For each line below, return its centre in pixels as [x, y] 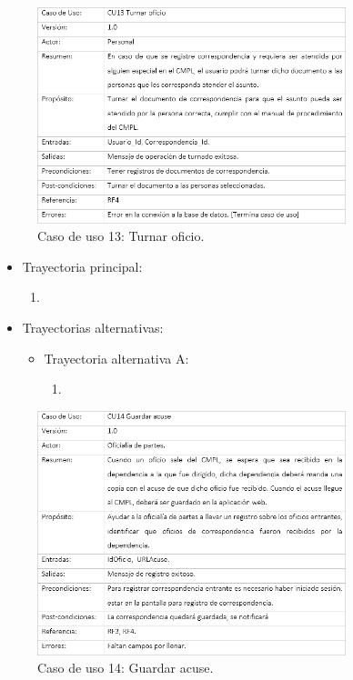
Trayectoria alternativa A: [116, 358]
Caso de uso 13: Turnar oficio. [121, 236]
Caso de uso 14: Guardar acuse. [126, 668]
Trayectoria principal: [82, 266]
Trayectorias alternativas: [93, 328]
